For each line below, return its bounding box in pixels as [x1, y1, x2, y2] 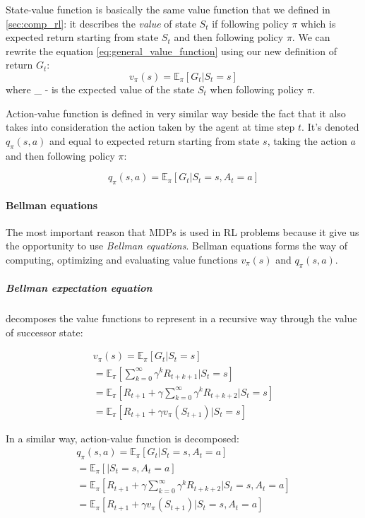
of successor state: [6, 324, 83, 339]
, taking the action [267, 133, 347, 148]
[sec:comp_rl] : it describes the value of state [6, 16, 196, 30]
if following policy [212, 16, 289, 30]
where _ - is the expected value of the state [6, 81, 195, 96]
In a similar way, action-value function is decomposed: [6, 430, 239, 445]
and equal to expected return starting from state [49, 133, 260, 148]
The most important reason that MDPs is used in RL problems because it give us [6, 224, 359, 239]
